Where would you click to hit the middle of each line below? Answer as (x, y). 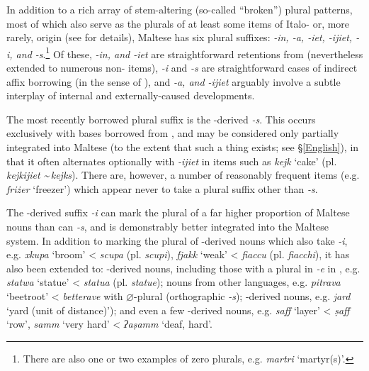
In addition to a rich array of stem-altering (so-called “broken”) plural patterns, (180, 9)
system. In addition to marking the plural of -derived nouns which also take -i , (177, 240)
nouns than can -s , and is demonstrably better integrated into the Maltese (168, 226)
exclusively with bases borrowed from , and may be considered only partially (173, 133)
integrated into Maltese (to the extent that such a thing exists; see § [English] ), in (183, 147)
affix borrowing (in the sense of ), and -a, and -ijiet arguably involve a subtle (174, 81)
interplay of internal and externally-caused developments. (131, 95)
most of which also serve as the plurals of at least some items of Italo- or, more (178, 23)
